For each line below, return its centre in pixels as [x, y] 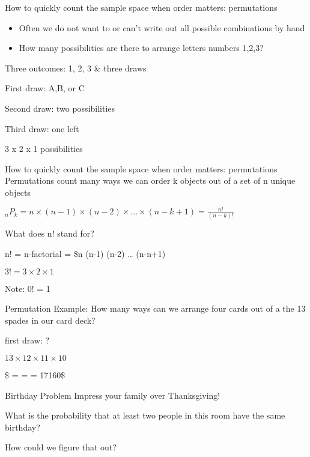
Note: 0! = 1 [28, 288]
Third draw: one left [42, 128]
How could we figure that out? [61, 447]
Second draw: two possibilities [60, 108]
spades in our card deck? [50, 320]
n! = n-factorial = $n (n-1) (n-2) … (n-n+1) [85, 253]
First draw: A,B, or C [45, 88]
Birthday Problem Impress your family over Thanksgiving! [113, 395]
